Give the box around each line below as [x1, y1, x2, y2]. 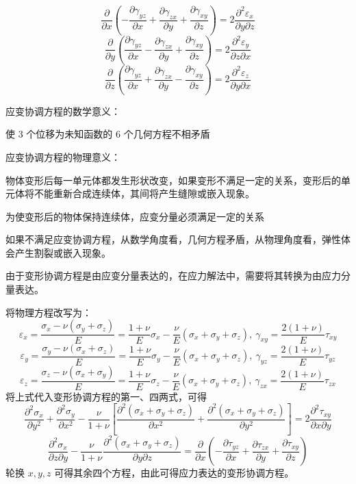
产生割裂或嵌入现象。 [14, 245, 111, 259]
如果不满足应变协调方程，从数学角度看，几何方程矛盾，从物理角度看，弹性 [5, 232, 341, 246]
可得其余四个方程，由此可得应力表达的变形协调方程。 [54, 466, 294, 480]
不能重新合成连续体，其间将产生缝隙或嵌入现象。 [34, 186, 255, 201]
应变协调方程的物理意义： [5, 149, 120, 164]
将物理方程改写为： [5, 305, 92, 319]
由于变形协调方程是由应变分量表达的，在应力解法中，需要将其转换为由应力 [5, 268, 341, 283]
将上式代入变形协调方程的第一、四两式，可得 [5, 389, 207, 403]
